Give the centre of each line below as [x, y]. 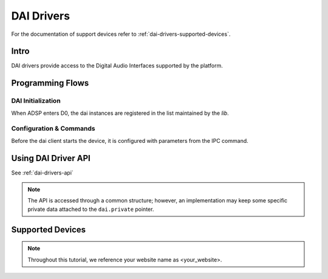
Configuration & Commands [53, 129]
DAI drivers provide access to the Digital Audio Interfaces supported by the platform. [117, 66]
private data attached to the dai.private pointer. [91, 209]
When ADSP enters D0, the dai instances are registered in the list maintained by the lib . [120, 113]
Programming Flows [50, 83]
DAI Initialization [36, 101]
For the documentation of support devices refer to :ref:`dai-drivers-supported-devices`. [121, 34]
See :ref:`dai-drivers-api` [43, 173]
